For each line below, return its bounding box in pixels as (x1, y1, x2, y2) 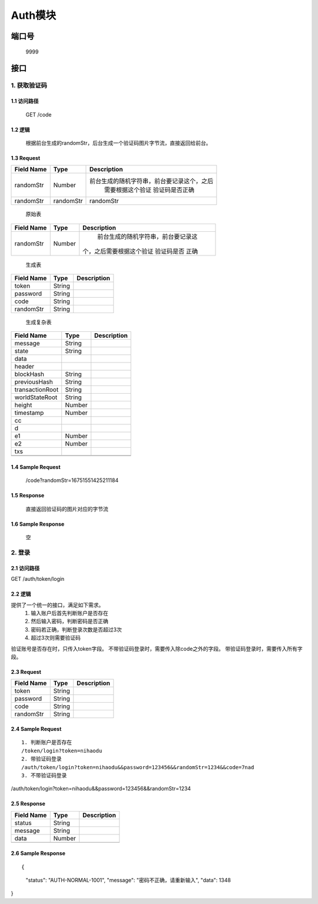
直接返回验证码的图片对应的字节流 (25, 505, 108, 512)
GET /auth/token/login (11, 576, 65, 583)
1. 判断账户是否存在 (21, 739, 72, 746)
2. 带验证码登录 (21, 756, 62, 762)
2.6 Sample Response (11, 850, 66, 857)
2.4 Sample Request (11, 725, 62, 732)
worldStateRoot (14, 393, 58, 401)
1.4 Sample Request (11, 464, 61, 471)
